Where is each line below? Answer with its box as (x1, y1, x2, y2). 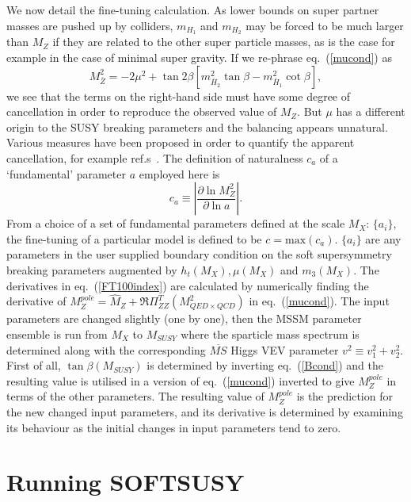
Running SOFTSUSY (6, 466, 245, 498)
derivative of (6, 293, 67, 309)
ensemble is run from (6, 325, 108, 342)
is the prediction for (296, 388, 393, 404)
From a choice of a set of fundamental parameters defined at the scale (6, 215, 345, 232)
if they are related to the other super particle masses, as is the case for (52, 33, 395, 50)
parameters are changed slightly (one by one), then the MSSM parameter (6, 310, 362, 327)
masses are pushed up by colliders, (6, 17, 173, 33)
